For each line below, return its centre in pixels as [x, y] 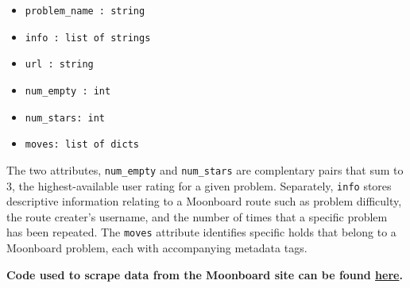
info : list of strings [88, 38]
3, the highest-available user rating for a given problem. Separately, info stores [199, 185]
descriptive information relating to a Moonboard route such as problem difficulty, [204, 201]
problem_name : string [85, 11]
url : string [59, 65]
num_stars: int [65, 118]
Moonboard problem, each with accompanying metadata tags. [157, 248]
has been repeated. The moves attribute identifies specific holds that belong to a [201, 232]
